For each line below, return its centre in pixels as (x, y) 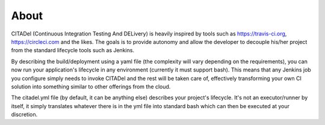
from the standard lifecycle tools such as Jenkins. (73, 50)
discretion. (24, 115)
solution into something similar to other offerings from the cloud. (91, 87)
